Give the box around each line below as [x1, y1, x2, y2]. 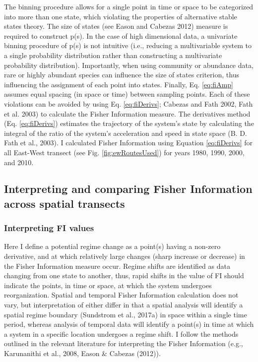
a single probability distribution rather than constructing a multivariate [4, 50, 222, 60]
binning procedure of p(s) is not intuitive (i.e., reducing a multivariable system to [4, 40, 252, 51]
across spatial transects [4, 195, 125, 211]
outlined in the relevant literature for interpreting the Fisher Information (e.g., [4, 338, 243, 349]
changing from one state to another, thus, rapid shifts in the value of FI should [4, 270, 244, 281]
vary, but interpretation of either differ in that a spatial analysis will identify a [4, 300, 243, 310]
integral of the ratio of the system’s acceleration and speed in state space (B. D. [4, 127, 247, 138]
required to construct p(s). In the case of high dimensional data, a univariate [4, 30, 238, 41]
